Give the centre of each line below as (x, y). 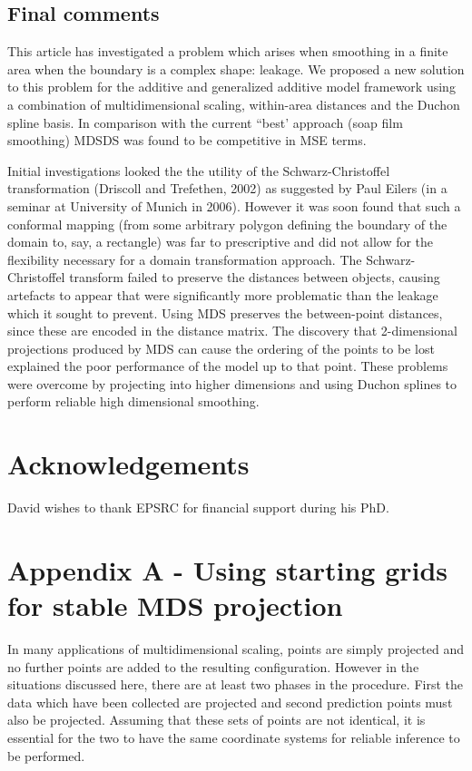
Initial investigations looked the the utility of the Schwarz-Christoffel (199, 170)
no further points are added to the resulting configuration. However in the (213, 666)
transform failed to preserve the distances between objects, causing (255, 277)
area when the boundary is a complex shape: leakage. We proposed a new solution (236, 68)
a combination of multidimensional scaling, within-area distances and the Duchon (234, 104)
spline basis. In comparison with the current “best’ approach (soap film (205, 122)
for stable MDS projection (175, 605)
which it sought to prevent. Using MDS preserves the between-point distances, (225, 312)
